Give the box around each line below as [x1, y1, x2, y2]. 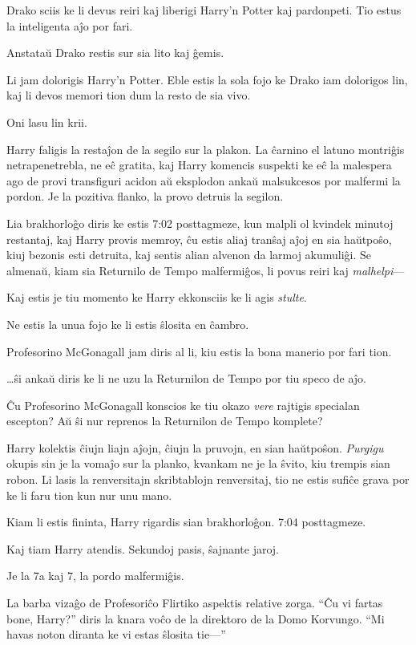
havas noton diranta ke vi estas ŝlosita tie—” [6, 626, 226, 643]
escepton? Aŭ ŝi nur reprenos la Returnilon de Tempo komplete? [6, 412, 323, 429]
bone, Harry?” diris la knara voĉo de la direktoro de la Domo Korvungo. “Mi [6, 610, 385, 627]
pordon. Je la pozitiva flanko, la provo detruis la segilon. [6, 188, 284, 205]
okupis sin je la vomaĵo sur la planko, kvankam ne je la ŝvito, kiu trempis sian [6, 455, 390, 472]
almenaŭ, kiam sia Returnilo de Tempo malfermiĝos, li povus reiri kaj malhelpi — [6, 262, 405, 278]
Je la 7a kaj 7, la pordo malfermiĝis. [6, 567, 184, 584]
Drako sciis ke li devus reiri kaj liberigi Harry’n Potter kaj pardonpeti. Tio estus [6, 2, 402, 18]
